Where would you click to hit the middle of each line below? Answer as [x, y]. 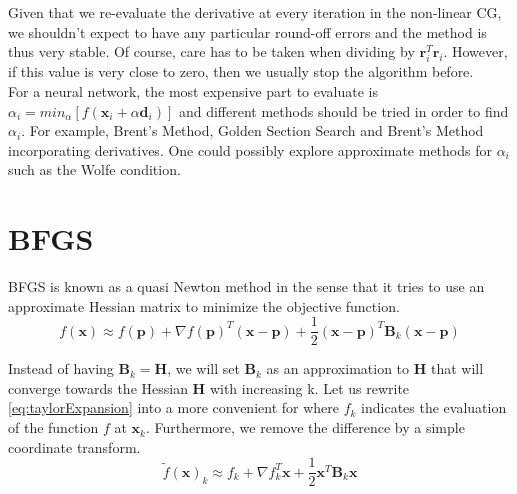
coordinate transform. [74, 446]
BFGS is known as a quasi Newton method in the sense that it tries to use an [246, 286]
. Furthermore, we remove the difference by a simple [305, 427]
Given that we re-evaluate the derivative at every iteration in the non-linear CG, [255, 12]
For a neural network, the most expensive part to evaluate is [193, 90]
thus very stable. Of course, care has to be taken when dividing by [211, 51]
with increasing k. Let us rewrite [309, 387]
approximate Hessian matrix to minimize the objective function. [204, 305]
